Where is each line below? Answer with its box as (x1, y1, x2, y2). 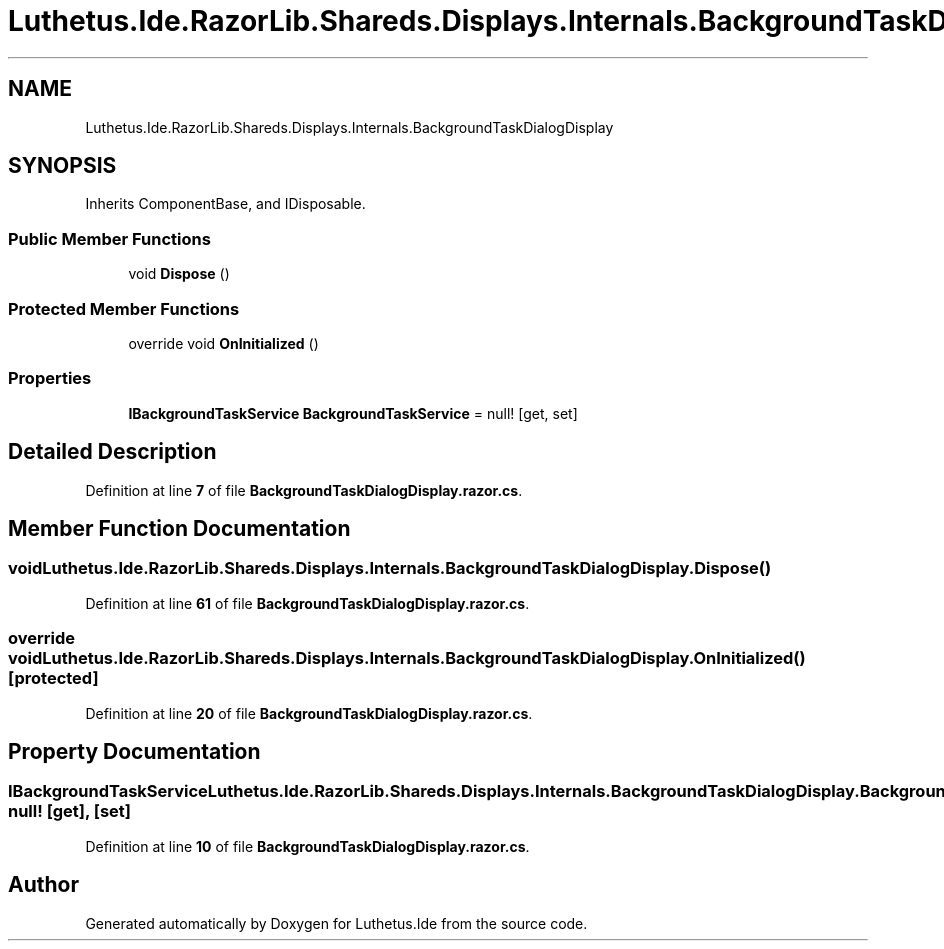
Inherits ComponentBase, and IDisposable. (85, 195, 366, 213)
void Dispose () (128, 265, 230, 283)
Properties (8, 368, 92, 389)
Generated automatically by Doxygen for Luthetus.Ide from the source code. (85, 914, 588, 932)
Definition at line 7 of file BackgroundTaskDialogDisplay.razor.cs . (85, 481, 523, 499)
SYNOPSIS (8, 153, 117, 179)
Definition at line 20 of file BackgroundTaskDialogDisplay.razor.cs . (85, 704, 533, 722)
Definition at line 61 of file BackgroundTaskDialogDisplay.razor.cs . (85, 594, 530, 612)
